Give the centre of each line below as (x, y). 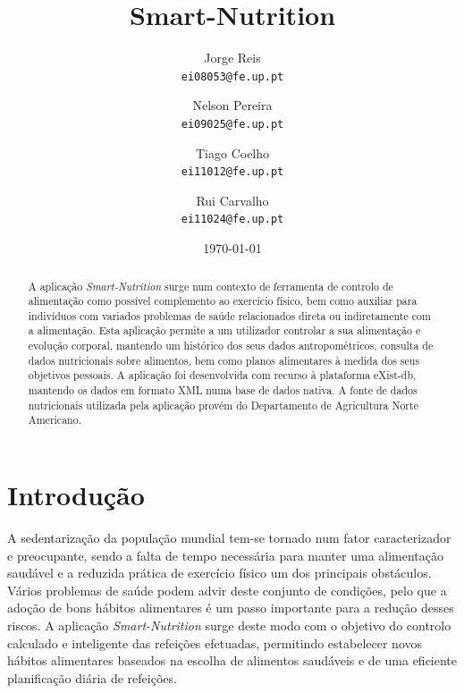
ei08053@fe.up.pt (232, 76)
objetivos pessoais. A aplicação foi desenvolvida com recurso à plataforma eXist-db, (222, 375)
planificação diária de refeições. (92, 677)
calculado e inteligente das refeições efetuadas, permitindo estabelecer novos (215, 642)
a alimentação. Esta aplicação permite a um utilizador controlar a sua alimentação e (224, 330)
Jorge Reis (232, 58)
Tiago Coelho (232, 152)
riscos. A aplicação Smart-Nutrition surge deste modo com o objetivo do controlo (229, 625)
